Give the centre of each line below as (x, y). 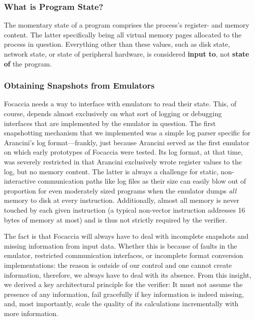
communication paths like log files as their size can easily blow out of (142, 181)
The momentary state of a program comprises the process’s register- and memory (127, 25)
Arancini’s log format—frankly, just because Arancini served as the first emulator (127, 142)
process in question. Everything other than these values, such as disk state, (117, 44)
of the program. (28, 63)
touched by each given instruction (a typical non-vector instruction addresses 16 (125, 209)
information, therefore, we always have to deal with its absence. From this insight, (128, 274)
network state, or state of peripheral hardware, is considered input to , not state (127, 54)
